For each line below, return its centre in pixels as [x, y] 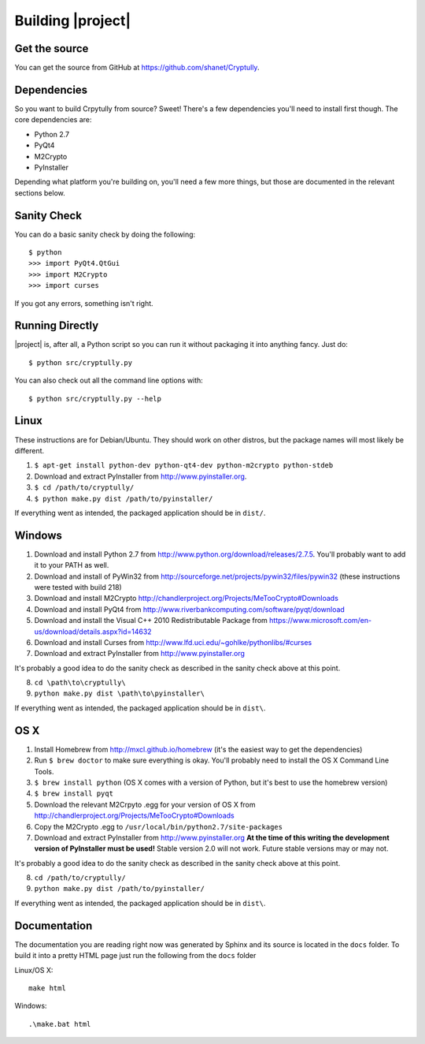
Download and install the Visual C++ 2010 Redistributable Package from [151, 621]
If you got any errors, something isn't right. [84, 303]
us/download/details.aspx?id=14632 [93, 632]
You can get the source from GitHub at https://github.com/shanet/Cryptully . [137, 68]
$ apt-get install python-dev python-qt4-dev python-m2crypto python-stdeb [184, 466]
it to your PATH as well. [72, 565]
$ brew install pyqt [74, 794]
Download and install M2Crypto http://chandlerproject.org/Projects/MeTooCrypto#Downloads [186, 598]
